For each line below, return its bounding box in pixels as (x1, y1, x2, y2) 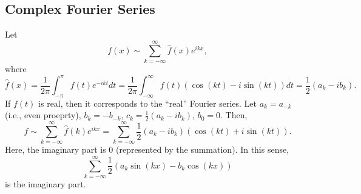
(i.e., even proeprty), (5, 109, 81, 121)
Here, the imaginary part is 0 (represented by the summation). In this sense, (5, 143, 289, 156)
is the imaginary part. (5, 178, 86, 190)
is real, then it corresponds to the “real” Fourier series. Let (38, 96, 257, 109)
